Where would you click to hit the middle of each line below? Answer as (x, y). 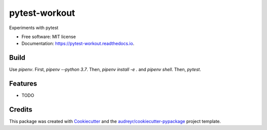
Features (23, 84)
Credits (21, 109)
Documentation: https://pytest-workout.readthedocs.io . (78, 43)
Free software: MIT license (49, 37)
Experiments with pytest (34, 28)
